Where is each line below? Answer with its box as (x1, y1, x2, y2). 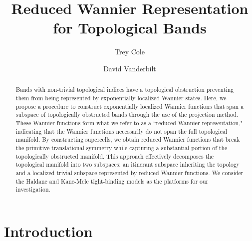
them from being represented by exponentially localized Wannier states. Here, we (15, 93, 227, 102)
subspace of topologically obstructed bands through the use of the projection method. (15, 110, 239, 119)
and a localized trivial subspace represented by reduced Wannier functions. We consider (15, 168, 244, 177)
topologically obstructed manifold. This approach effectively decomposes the (15, 152, 214, 160)
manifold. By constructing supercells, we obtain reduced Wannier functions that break (15, 135, 240, 144)
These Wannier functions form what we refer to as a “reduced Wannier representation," (15, 118, 243, 127)
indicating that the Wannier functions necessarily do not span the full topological (15, 127, 227, 135)
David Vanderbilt (103, 63, 156, 73)
